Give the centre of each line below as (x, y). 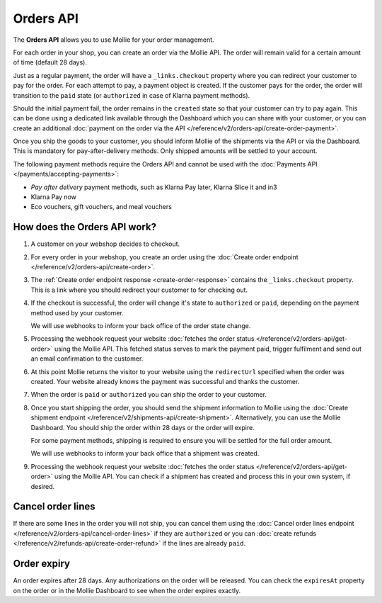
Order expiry (42, 564)
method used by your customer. (77, 312)
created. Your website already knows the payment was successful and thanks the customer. (165, 382)
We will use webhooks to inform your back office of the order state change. (141, 326)
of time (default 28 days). (50, 62)
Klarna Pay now (54, 197)
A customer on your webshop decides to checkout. (105, 244)
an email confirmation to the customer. (87, 359)
